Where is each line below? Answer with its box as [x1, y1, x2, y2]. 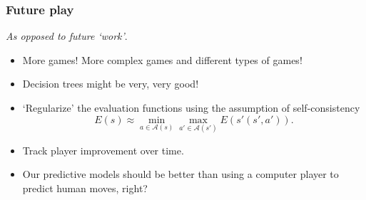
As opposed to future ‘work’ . [6, 28, 128, 43]
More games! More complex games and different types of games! [22, 52, 303, 67]
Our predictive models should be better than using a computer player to [22, 167, 339, 181]
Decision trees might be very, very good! [22, 76, 199, 91]
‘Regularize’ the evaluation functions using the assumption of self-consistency [22, 100, 360, 115]
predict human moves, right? [22, 181, 148, 195]
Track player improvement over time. [22, 142, 184, 157]
